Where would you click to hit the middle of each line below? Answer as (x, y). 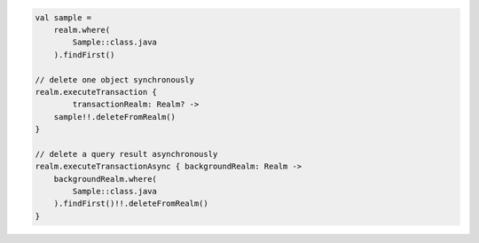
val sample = (63, 17)
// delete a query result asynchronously (126, 154)
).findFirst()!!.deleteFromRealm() (131, 204)
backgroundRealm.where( (105, 179)
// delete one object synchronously (115, 79)
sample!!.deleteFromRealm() (115, 117)
